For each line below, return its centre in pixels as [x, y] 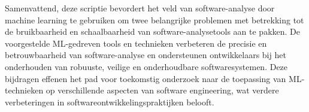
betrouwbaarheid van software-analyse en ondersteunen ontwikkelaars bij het [146, 55]
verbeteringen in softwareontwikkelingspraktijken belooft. [110, 102]
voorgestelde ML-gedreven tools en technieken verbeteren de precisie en [136, 43]
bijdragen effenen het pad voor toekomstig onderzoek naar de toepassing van [146, 78]
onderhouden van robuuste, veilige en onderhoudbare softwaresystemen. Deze [146, 66]
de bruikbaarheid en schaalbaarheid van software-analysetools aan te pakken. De [153, 31]
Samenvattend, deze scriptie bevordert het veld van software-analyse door [140, 8]
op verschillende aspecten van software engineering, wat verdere [162, 90]
